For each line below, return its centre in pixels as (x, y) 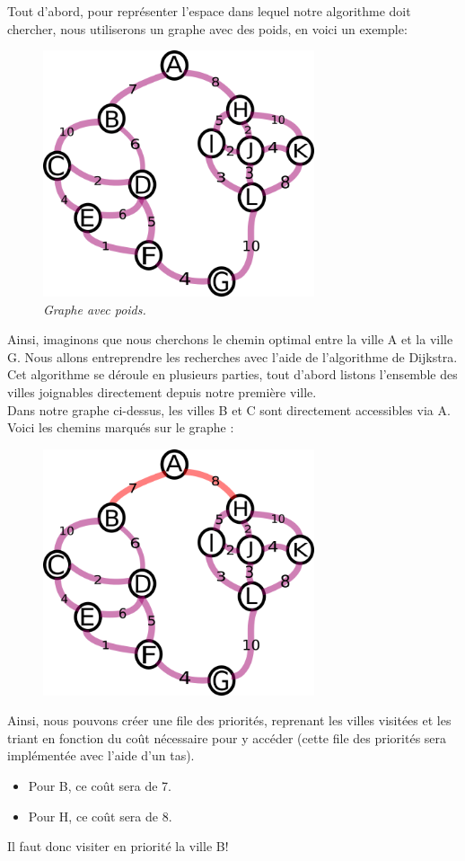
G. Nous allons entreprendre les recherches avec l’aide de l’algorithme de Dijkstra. (232, 356)
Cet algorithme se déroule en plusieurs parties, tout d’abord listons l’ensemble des (232, 374)
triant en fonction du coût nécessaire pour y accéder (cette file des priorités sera (227, 737)
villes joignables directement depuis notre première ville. (162, 391)
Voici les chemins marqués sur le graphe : (121, 427)
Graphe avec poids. (95, 309)
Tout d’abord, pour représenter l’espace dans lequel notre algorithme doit (209, 11)
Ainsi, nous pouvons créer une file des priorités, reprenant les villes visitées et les (229, 720)
